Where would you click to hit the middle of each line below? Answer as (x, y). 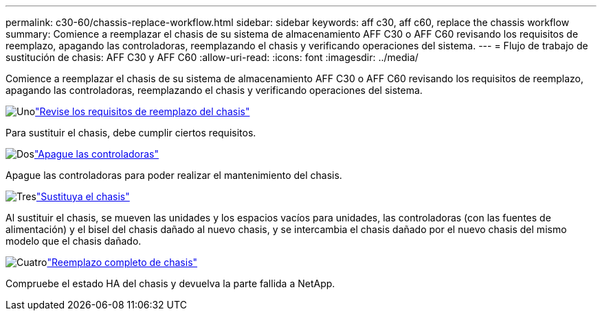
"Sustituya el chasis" (83, 196)
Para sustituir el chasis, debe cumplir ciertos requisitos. (131, 133)
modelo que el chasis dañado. (74, 241)
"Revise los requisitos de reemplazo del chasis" (143, 111)
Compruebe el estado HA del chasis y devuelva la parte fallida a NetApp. (170, 283)
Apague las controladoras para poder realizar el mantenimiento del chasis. (174, 175)
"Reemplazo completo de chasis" (122, 262)
